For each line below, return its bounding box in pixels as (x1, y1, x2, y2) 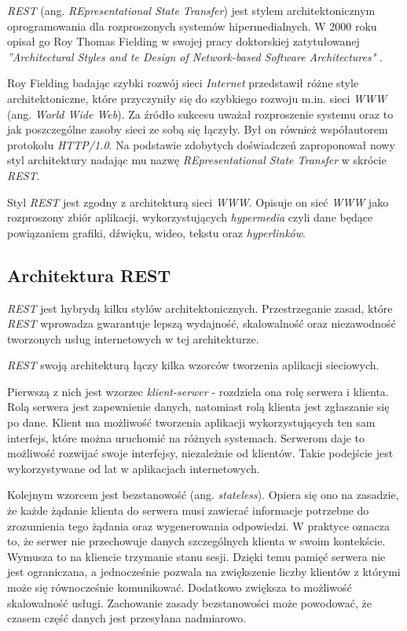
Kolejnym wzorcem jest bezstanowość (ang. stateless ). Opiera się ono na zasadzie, (7, 486, 399, 503)
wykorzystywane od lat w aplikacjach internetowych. (7, 460, 260, 476)
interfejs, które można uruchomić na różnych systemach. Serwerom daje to (7, 429, 365, 446)
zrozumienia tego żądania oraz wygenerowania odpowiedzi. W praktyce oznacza (7, 517, 390, 534)
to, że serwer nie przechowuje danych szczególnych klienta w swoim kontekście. (7, 533, 386, 549)
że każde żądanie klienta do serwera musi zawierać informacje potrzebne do (7, 502, 369, 519)
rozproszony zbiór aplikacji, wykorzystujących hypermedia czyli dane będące (7, 209, 373, 226)
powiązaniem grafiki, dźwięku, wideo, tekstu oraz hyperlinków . (7, 224, 306, 240)
